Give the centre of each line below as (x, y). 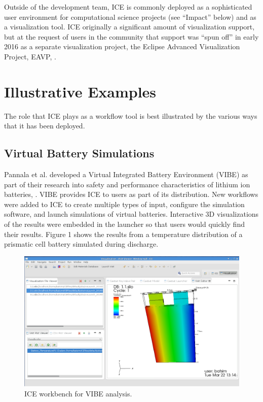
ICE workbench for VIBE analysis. (78, 393)
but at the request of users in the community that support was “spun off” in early (131, 36)
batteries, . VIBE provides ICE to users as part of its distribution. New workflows (131, 194)
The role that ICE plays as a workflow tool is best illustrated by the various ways (131, 115)
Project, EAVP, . (30, 56)
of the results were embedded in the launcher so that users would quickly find (124, 224)
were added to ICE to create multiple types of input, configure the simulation (124, 204)
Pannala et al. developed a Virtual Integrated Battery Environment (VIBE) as (126, 174)
